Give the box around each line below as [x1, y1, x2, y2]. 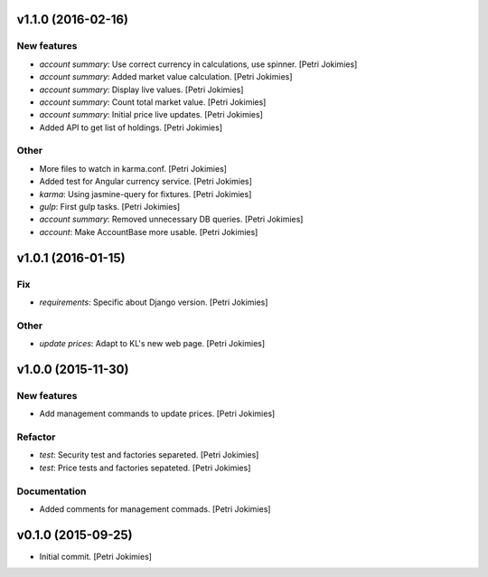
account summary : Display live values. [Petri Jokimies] [39, 84, 244, 95]
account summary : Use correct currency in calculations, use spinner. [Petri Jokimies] [39, 59, 358, 70]
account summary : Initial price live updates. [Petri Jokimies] [39, 109, 264, 120]
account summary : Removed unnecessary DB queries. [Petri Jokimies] [39, 213, 304, 225]
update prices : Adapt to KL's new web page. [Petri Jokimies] [39, 338, 266, 349]
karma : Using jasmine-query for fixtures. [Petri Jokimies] [39, 188, 252, 199]
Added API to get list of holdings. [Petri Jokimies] [39, 122, 223, 133]
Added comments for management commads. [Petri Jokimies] [39, 503, 271, 515]
